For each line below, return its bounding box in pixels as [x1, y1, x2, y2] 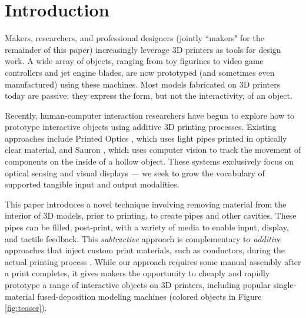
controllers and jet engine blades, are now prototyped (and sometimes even [5, 66, 275, 78]
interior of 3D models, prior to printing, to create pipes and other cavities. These [5, 209, 297, 222]
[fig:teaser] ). [5, 302, 47, 314]
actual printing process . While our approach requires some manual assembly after [5, 255, 301, 267]
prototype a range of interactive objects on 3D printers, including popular [5, 279, 271, 290]
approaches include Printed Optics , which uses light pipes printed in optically [5, 132, 287, 144]
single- [273, 279, 297, 290]
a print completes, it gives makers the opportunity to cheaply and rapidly [5, 267, 270, 279]
